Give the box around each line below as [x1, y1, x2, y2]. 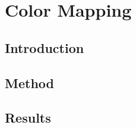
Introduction [5, 38, 84, 57]
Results [5, 108, 51, 127]
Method [5, 73, 54, 92]
